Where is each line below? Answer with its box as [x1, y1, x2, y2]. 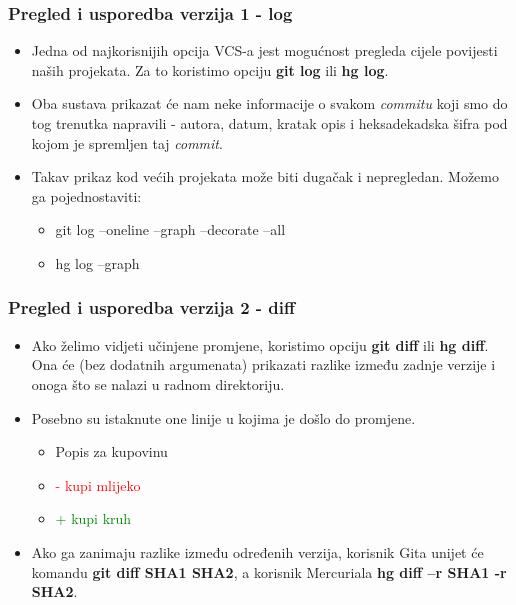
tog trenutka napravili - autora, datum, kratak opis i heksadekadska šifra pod [31, 113, 508, 133]
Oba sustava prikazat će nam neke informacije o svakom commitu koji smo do [31, 93, 508, 114]
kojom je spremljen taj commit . [31, 132, 223, 153]
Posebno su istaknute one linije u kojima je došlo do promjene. [31, 407, 416, 428]
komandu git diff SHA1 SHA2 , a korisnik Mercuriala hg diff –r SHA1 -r [31, 561, 507, 582]
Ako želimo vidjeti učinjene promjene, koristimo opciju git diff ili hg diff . [31, 334, 489, 355]
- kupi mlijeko [55, 474, 141, 495]
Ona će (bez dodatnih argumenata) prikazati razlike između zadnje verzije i [31, 354, 496, 375]
